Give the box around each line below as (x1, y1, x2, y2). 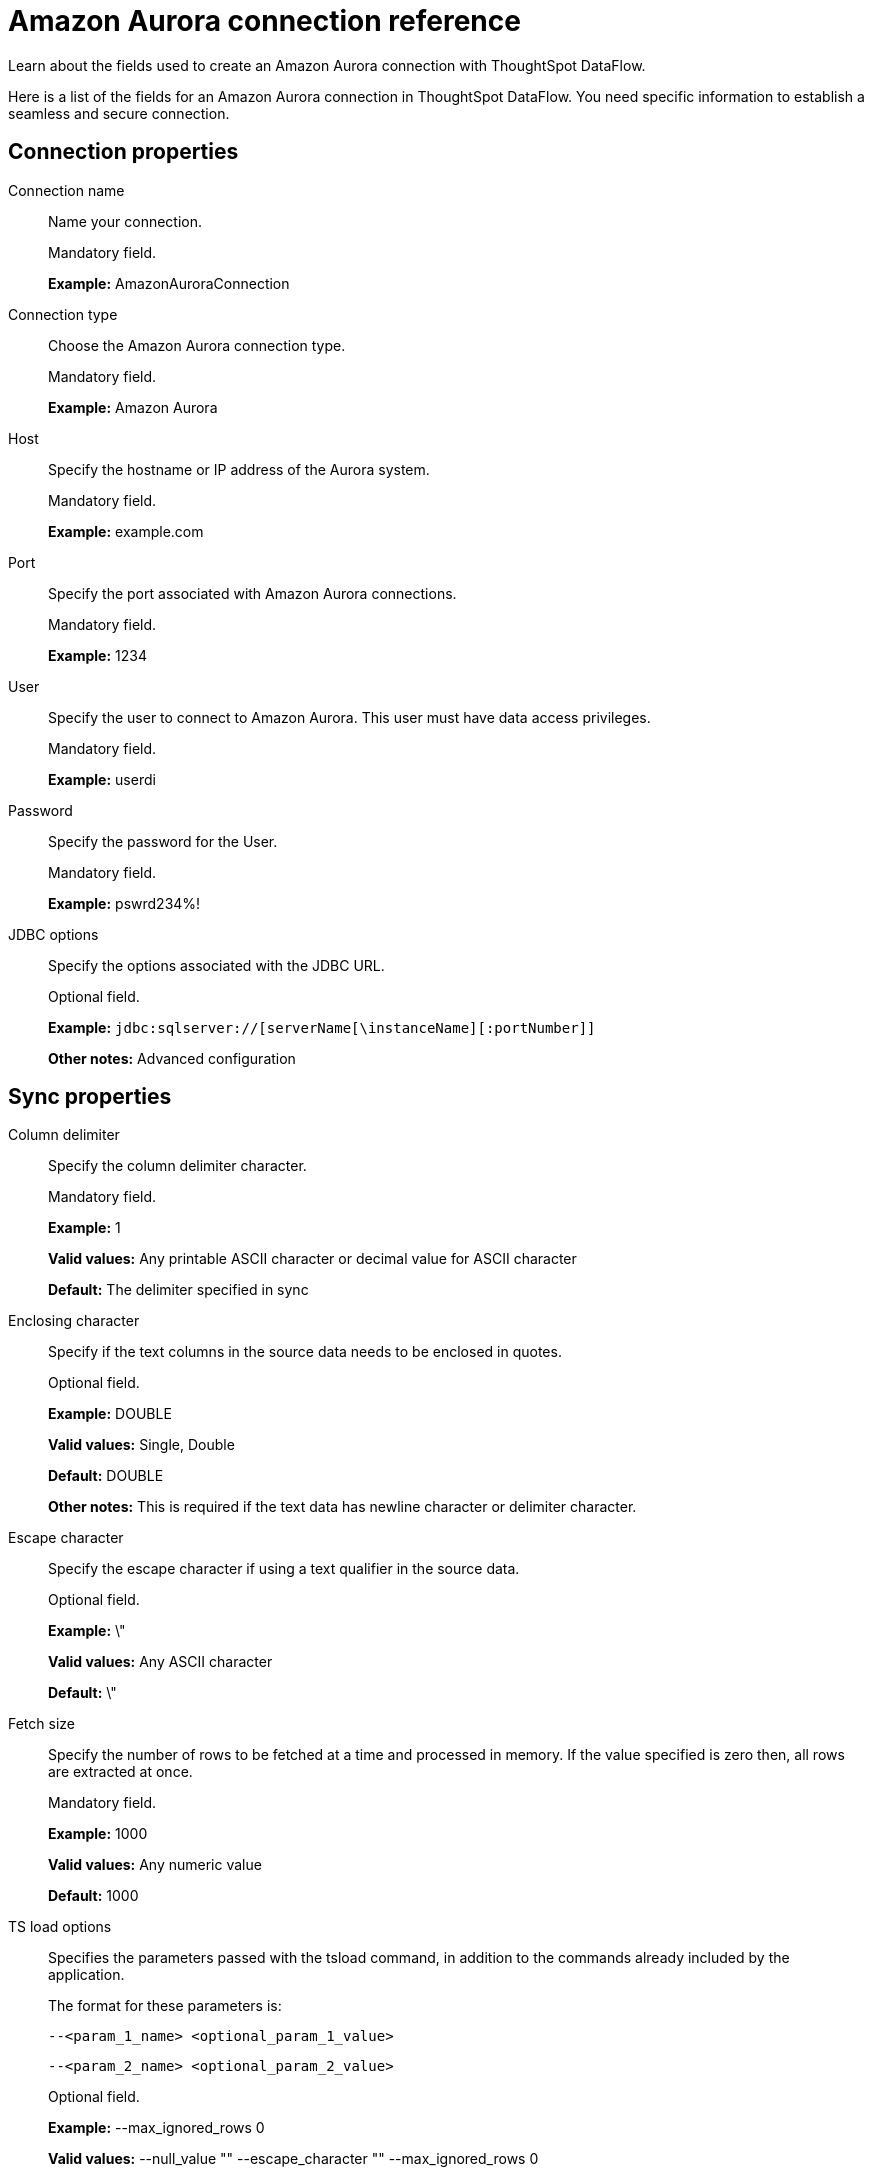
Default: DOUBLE (48, 1467, 164, 1485)
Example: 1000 (48, 1825, 148, 1843)
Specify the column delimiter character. (48, 1157, 307, 1175)
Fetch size (8, 1715, 75, 1733)
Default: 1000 (48, 1887, 139, 1905)
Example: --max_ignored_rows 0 (48, 2119, 265, 2137)
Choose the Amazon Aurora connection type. (48, 336, 346, 354)
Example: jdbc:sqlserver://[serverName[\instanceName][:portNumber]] (48, 1018, 596, 1036)
